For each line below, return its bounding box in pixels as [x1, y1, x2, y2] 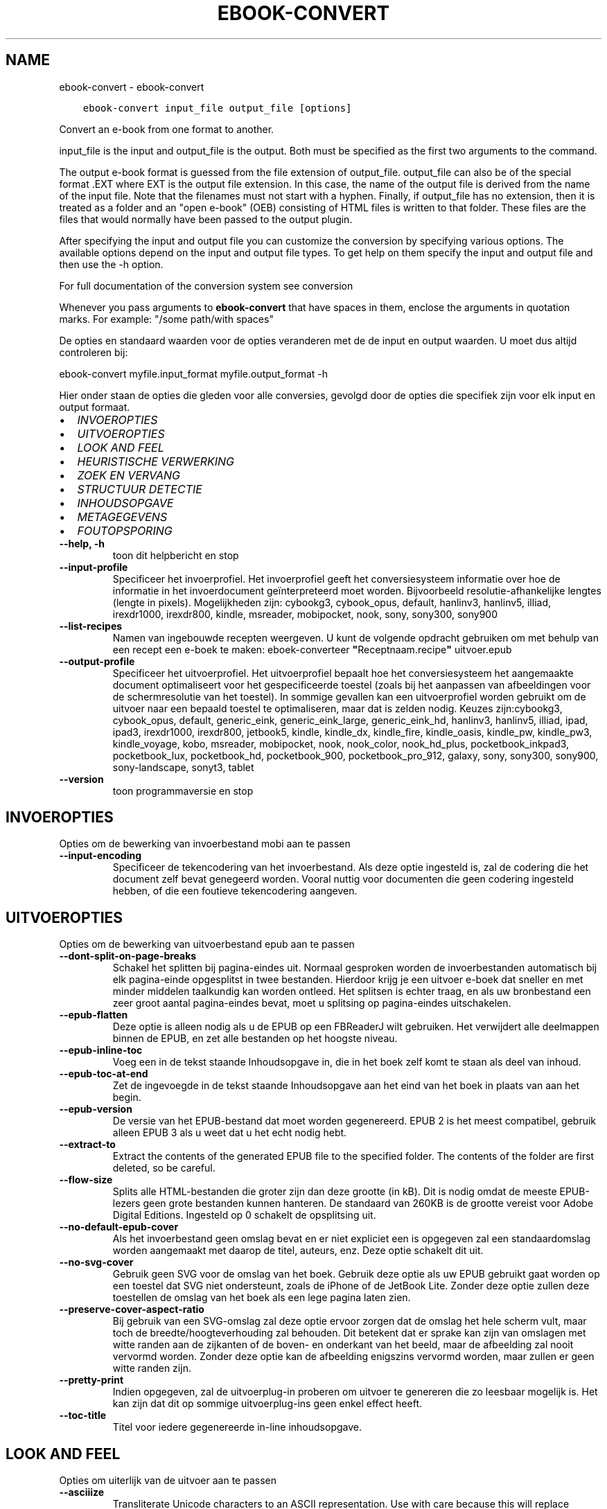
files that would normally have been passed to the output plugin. [59, 213, 353, 225]
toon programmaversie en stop [112, 784, 254, 797]
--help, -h [59, 537, 105, 549]
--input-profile [59, 561, 128, 573]
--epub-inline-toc [59, 1044, 143, 1057]
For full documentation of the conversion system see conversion [59, 279, 353, 292]
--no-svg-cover [59, 1256, 134, 1269]
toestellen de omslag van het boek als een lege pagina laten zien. [112, 1291, 411, 1304]
